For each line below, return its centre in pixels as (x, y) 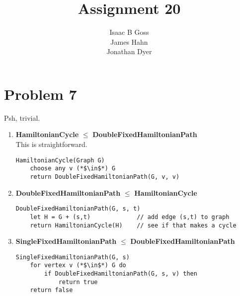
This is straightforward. (51, 144)
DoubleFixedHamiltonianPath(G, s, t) (78, 209)
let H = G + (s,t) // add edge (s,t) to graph (130, 217)
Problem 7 (40, 94)
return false (51, 290)
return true (78, 282)
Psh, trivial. (22, 117)
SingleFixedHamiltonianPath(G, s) (73, 257)
